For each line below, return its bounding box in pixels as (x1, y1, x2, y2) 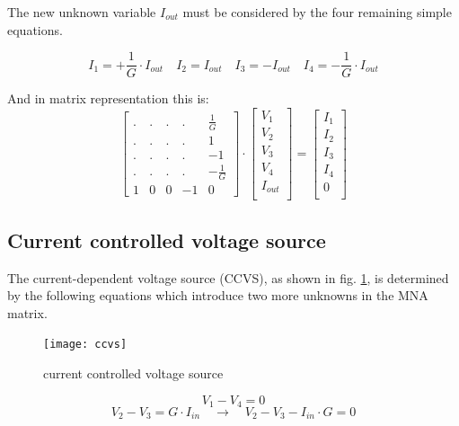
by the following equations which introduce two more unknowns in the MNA (7, 286, 428, 305)
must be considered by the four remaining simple (182, 3, 452, 21)
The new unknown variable (7, 3, 156, 21)
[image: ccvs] (43, 338, 128, 351)
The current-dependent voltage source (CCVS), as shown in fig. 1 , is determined (7, 268, 449, 287)
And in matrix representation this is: (7, 89, 209, 108)
